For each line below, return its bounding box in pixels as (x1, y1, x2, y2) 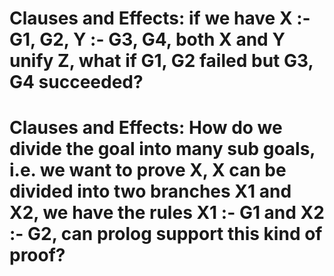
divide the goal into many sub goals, (9, 138, 316, 161)
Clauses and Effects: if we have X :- (9, 7, 311, 30)
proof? (9, 244, 66, 267)
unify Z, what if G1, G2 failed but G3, (9, 50, 314, 72)
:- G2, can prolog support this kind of (9, 223, 323, 246)
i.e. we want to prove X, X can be (9, 159, 287, 182)
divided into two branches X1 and (9, 180, 292, 203)
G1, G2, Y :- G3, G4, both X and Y (9, 28, 286, 51)
